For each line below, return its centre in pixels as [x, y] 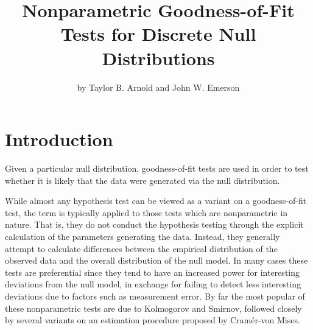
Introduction [59, 139]
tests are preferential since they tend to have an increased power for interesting [153, 272]
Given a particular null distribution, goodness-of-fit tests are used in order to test [157, 168]
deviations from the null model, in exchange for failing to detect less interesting [153, 284]
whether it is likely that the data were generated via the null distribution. [142, 180]
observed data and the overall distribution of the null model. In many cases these [156, 260]
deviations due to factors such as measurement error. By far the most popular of [155, 296]
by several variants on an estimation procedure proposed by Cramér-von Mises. [153, 320]
